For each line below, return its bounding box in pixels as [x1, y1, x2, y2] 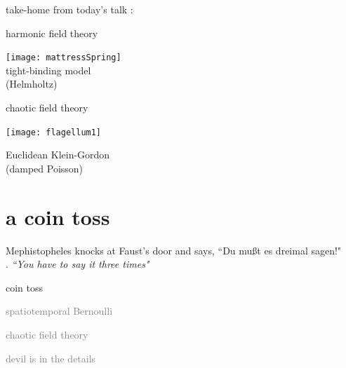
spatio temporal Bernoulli [6, 304, 113, 318]
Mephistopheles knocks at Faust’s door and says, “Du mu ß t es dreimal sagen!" [6, 243, 342, 257]
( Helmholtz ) [6, 76, 58, 91]
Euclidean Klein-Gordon [6, 147, 110, 162]
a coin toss [6, 202, 110, 231]
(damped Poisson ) [6, 161, 84, 175]
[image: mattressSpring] [6, 53, 121, 63]
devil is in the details [6, 350, 96, 365]
